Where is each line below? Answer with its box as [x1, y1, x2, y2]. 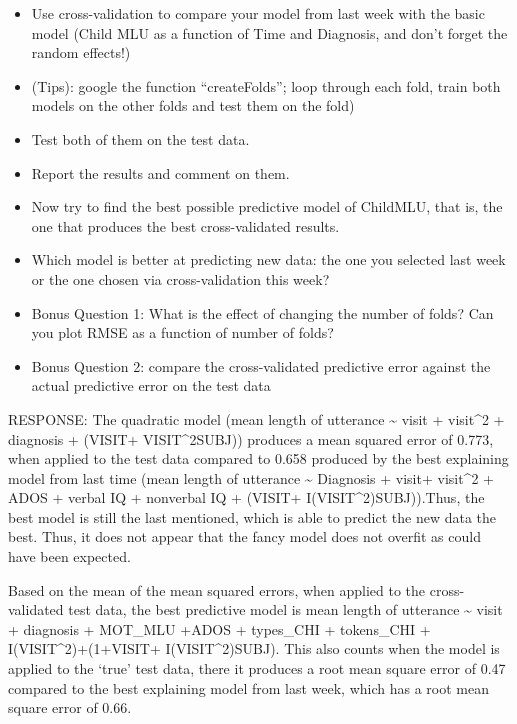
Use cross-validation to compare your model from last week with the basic [31, 3, 485, 23]
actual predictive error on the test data [31, 375, 271, 396]
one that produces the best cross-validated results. [31, 215, 340, 236]
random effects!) [31, 42, 131, 63]
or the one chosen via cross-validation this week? [31, 268, 330, 289]
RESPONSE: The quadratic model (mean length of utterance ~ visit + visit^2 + [8, 408, 505, 429]
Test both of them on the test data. [31, 128, 250, 149]
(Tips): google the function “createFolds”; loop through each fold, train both [31, 75, 501, 96]
